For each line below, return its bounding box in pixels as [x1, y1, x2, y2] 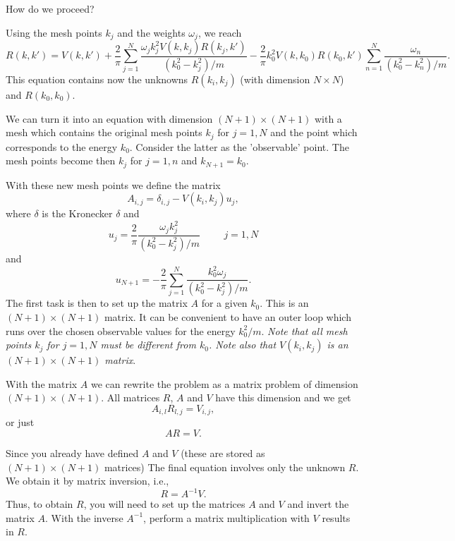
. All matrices [101, 390, 160, 405]
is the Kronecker [42, 206, 113, 221]
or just [6, 415, 35, 430]
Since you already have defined [6, 445, 139, 460]
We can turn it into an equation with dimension [6, 111, 213, 126]
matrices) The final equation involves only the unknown [104, 459, 346, 474]
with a [314, 111, 342, 126]
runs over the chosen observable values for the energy [6, 323, 236, 338]
